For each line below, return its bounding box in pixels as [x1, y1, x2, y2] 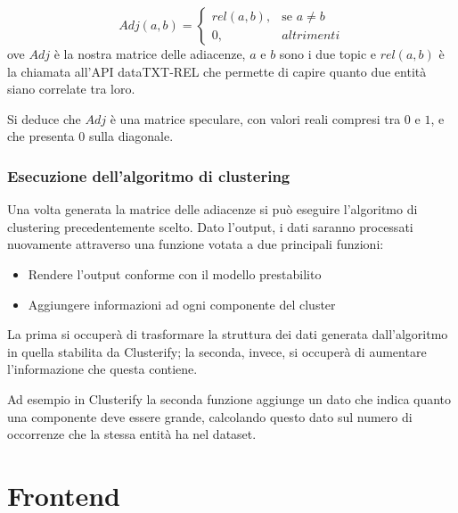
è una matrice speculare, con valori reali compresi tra [110, 109, 401, 128]
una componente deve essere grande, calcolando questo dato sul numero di [7, 407, 413, 426]
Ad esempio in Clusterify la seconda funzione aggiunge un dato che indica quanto [7, 389, 452, 408]
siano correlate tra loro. [7, 79, 135, 98]
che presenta [7, 127, 75, 145]
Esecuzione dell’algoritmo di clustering [7, 164, 290, 186]
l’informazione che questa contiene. [7, 360, 198, 378]
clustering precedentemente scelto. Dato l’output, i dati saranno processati [7, 217, 413, 236]
